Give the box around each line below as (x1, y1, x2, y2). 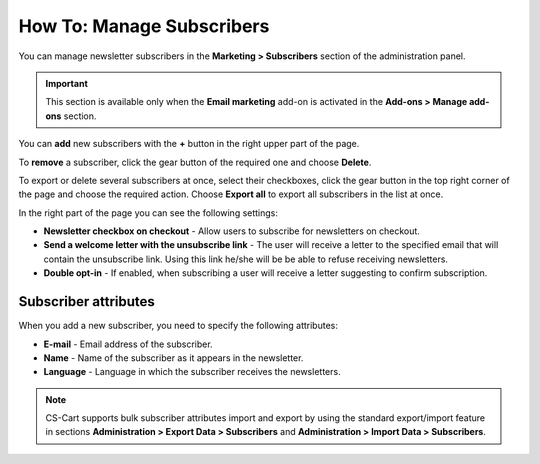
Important (45, 77, 89, 89)
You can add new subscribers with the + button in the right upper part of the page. (18, 138, 360, 150)
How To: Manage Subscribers (18, 15, 270, 37)
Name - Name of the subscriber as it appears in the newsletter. (43, 351, 304, 364)
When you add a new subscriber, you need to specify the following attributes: (18, 320, 339, 332)
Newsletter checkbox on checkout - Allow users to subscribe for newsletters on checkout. (43, 225, 420, 237)
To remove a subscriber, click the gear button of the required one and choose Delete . (18, 156, 372, 168)
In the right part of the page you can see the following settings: (18, 206, 279, 219)
